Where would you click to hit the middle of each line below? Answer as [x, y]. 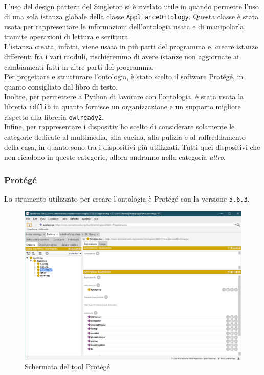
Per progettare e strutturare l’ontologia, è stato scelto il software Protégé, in [124, 76]
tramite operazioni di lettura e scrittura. [67, 36]
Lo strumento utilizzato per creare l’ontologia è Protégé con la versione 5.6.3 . [127, 198]
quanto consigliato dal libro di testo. [61, 86]
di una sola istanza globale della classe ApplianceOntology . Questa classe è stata [131, 16]
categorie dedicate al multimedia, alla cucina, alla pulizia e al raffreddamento [125, 136]
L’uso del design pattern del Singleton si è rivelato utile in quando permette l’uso [131, 6]
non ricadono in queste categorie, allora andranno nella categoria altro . [115, 157]
